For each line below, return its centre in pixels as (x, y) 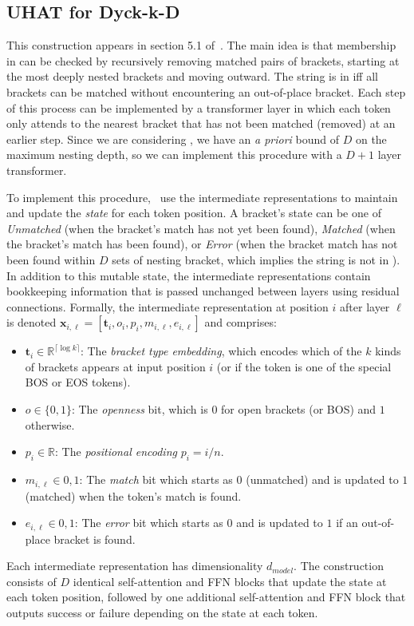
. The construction (339, 566)
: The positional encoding (116, 452)
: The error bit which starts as (149, 523)
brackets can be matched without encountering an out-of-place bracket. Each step (206, 91)
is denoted (32, 322)
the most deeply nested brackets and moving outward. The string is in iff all (192, 76)
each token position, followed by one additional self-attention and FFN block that (206, 597)
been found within (51, 259)
